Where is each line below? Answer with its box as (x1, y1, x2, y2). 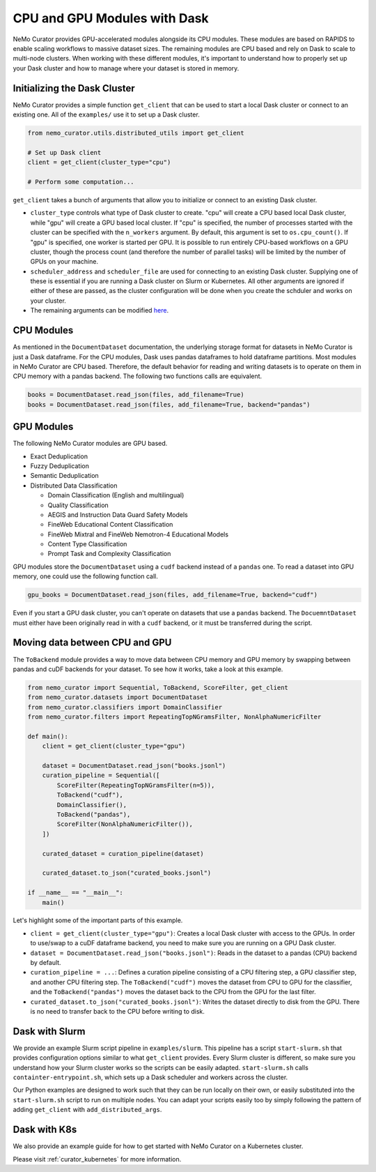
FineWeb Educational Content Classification (47, 520, 173, 529)
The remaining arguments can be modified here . (30, 306, 169, 315)
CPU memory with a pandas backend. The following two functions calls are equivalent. (13, 372, 263, 380)
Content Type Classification (47, 540, 127, 548)
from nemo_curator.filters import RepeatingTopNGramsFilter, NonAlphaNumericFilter (27, 713, 322, 721)
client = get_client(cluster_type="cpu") (27, 158, 171, 167)
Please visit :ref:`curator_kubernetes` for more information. (13, 1155, 182, 1163)
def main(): (27, 732, 69, 740)
